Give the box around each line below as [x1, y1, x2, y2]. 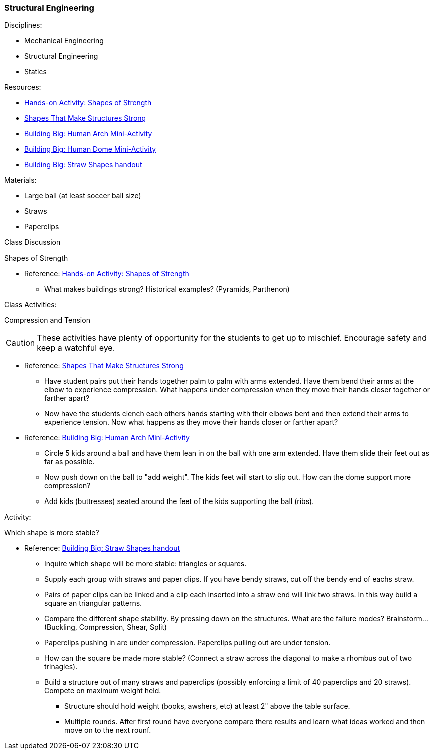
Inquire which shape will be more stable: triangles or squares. [44, 559, 247, 568]
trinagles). [44, 662, 78, 671]
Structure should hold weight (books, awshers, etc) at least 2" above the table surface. [64, 702, 350, 711]
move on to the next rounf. [64, 726, 151, 735]
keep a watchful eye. [37, 343, 115, 353]
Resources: [4, 83, 41, 92]
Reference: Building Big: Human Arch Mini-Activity [24, 433, 190, 442]
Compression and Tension [4, 316, 90, 325]
